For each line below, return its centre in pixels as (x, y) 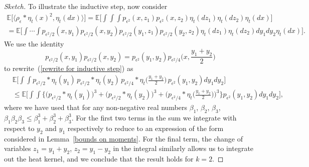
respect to (19, 128)
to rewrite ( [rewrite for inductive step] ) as (69, 68)
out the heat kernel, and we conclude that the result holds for (99, 158)
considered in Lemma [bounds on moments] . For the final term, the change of (123, 138)
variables (18, 148)
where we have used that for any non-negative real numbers (96, 107)
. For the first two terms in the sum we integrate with (154, 117)
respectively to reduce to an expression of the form (145, 128)
